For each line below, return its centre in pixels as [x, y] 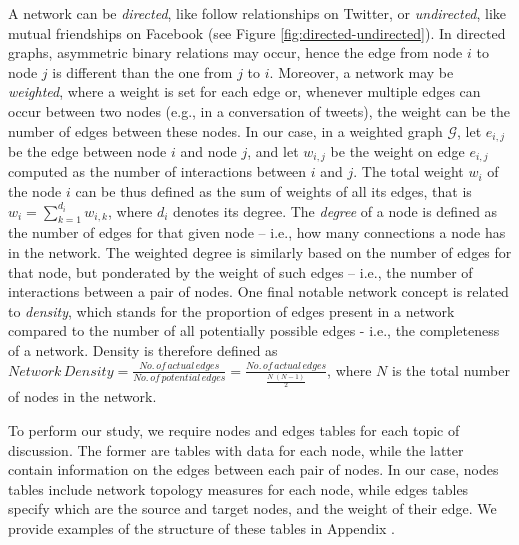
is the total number [451, 369]
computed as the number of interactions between [157, 171]
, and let [273, 151]
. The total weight [408, 171]
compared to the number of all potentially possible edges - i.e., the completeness [254, 330]
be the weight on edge [397, 151]
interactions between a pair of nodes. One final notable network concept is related [258, 291]
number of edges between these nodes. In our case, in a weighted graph [225, 130]
